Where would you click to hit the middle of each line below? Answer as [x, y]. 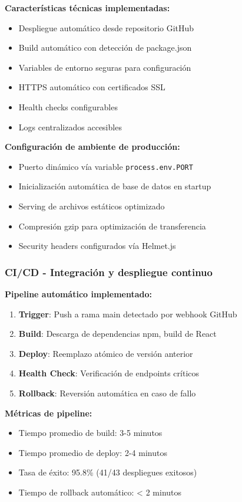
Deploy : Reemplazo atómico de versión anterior [106, 353]
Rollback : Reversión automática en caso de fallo [107, 393]
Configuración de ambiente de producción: [92, 147]
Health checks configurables [68, 106]
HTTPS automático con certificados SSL [92, 87]
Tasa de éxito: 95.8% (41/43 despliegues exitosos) [108, 472]
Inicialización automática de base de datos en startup [115, 186]
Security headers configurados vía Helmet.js [97, 246]
